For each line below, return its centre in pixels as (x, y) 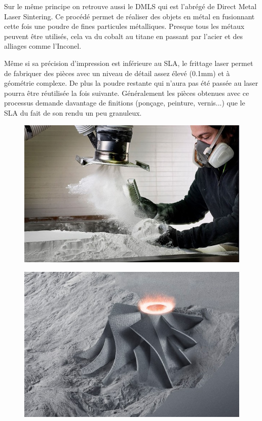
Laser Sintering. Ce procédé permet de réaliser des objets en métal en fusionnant (129, 16)
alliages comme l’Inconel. (43, 46)
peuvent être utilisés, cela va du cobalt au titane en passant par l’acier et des (124, 36)
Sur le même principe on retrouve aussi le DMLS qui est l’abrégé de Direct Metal (130, 6)
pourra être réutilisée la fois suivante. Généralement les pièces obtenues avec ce (127, 93)
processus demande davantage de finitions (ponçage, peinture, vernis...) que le (125, 103)
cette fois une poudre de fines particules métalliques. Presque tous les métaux (124, 26)
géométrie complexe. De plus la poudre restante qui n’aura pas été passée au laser (131, 83)
